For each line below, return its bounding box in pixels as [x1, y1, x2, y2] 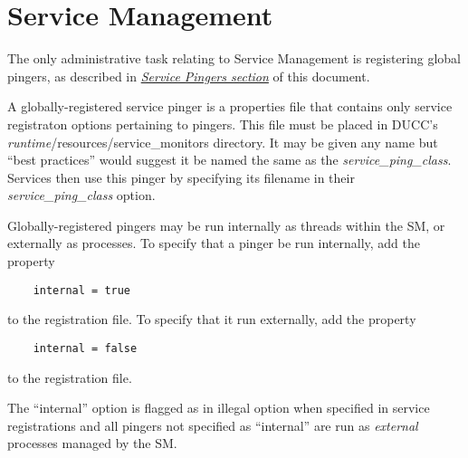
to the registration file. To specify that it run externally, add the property [7, 310, 416, 329]
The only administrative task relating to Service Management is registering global [7, 49, 462, 68]
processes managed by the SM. [7, 434, 177, 453]
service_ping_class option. [7, 186, 156, 205]
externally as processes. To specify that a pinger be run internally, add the [7, 234, 420, 253]
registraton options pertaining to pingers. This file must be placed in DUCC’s [7, 114, 438, 133]
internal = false [33, 341, 138, 355]
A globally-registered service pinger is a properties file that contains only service [7, 97, 453, 116]
